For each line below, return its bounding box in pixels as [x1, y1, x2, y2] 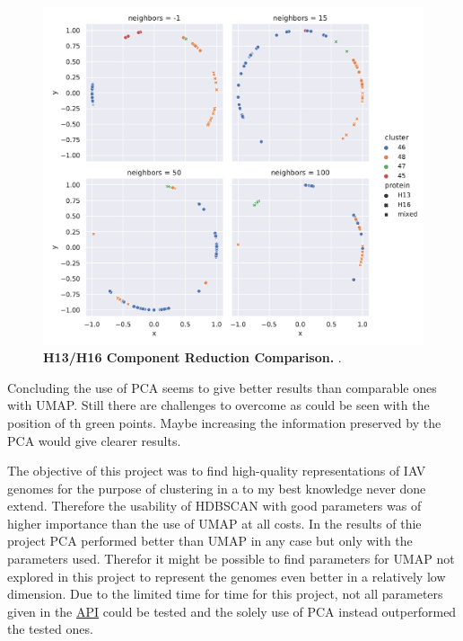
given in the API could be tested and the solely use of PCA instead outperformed [7, 601, 457, 620]
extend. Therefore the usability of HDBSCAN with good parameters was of [7, 496, 422, 515]
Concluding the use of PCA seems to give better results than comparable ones [7, 378, 437, 396]
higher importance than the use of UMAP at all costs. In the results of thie [7, 513, 422, 532]
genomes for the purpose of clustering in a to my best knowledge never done [7, 478, 426, 497]
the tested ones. [7, 619, 93, 638]
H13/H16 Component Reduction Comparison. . [43, 348, 342, 367]
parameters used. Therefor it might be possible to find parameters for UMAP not [7, 549, 455, 568]
